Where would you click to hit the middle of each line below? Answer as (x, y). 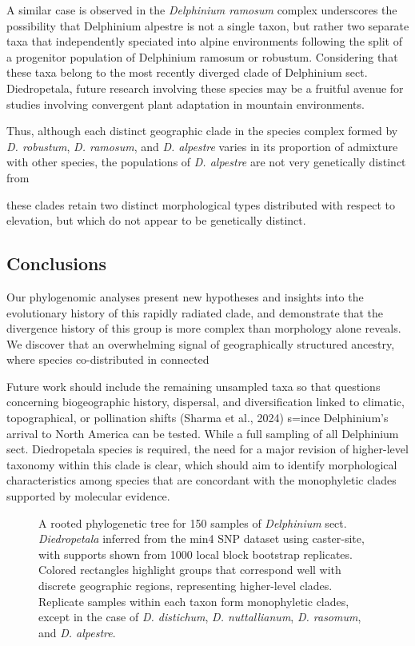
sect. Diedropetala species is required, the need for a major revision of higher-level (207, 449)
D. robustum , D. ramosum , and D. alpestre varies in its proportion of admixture (202, 146)
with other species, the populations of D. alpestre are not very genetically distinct (206, 162)
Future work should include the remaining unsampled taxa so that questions (194, 386)
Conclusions (57, 263)
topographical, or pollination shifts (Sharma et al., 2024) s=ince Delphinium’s (198, 418)
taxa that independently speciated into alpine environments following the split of (204, 41)
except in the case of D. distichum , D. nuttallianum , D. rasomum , (200, 617)
